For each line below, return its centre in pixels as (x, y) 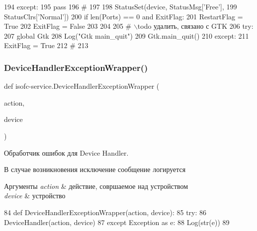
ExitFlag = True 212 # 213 (46, 45)
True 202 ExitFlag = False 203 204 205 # (68, 26)
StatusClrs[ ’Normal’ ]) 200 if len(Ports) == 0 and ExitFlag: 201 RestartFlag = (124, 16)
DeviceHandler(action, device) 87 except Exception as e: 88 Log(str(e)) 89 (117, 222)
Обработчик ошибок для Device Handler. (66, 152)
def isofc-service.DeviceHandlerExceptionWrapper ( (82, 86)
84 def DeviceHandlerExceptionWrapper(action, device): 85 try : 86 (105, 212)
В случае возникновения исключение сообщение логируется (95, 169)
